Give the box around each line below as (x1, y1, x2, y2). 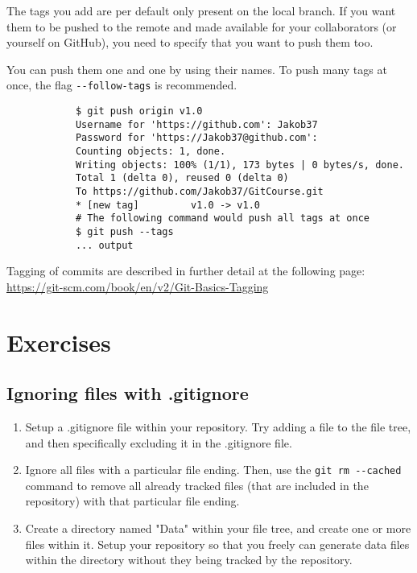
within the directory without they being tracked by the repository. (25, 551, 353, 568)
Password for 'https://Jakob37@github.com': (75, 132, 318, 144)
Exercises (6, 325, 111, 358)
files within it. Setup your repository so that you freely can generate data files (25, 535, 410, 552)
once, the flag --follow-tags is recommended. (6, 76, 237, 93)
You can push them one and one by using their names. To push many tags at (6, 60, 387, 77)
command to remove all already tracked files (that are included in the (25, 476, 369, 493)
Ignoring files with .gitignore (6, 381, 249, 406)
